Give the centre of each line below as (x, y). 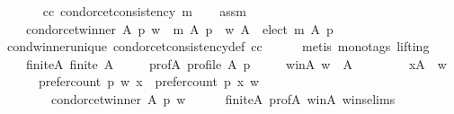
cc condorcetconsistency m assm (144, 11)
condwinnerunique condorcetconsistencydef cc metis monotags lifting (218, 46)
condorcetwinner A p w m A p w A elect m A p (179, 28)
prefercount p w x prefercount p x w (149, 81)
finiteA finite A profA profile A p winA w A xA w (236, 63)
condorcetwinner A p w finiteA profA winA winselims (223, 98)
